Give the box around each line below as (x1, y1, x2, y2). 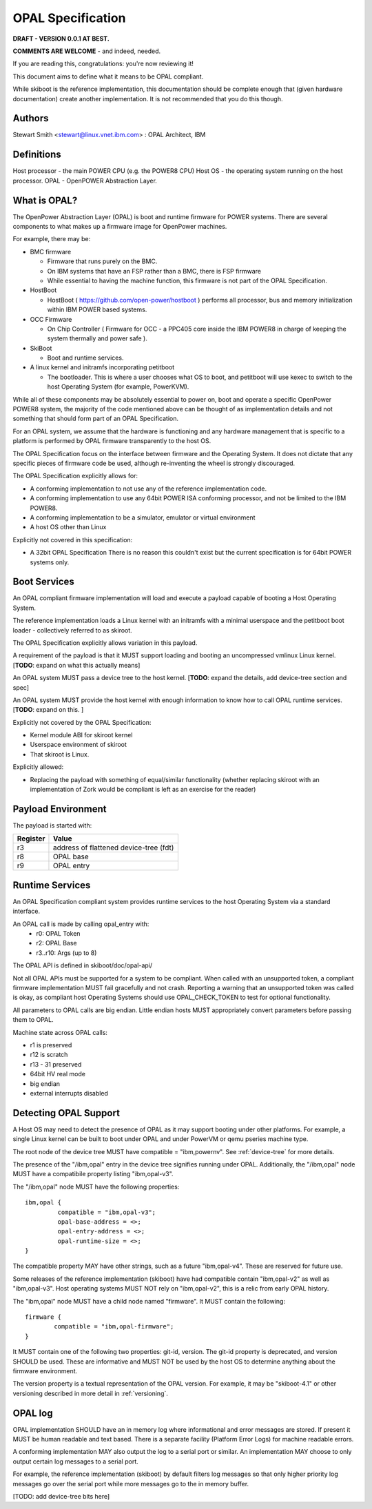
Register (17, 834, 45, 843)
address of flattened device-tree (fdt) (52, 843, 174, 852)
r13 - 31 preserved (30, 1060, 82, 1068)
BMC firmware (30, 247, 72, 256)
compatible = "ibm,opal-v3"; (57, 1208, 156, 1216)
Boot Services (12, 576, 75, 588)
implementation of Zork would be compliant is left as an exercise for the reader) (30, 786, 256, 794)
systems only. (30, 558, 70, 566)
